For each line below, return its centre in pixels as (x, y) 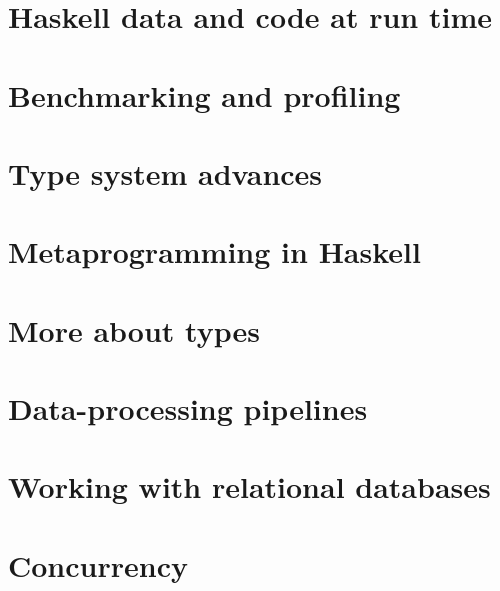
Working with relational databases (249, 486)
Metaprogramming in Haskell (214, 251)
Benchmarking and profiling (204, 94)
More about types (134, 329)
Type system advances (165, 172)
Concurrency (98, 564)
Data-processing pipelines (188, 408)
